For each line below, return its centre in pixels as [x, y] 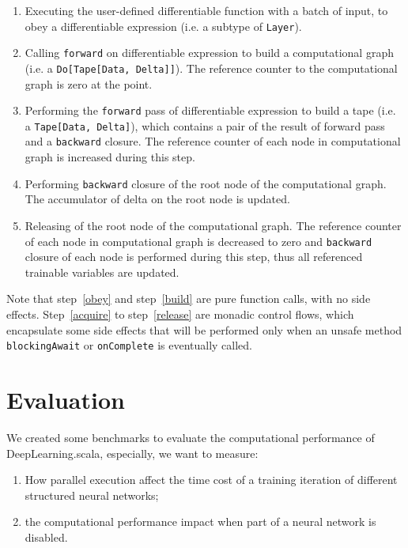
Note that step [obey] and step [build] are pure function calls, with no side [189, 299]
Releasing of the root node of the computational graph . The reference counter [213, 225]
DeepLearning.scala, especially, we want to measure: [132, 453]
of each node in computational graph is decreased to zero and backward [198, 241]
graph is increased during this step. [110, 157]
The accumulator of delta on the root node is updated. [157, 199]
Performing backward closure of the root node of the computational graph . [206, 183]
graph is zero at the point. [89, 83]
